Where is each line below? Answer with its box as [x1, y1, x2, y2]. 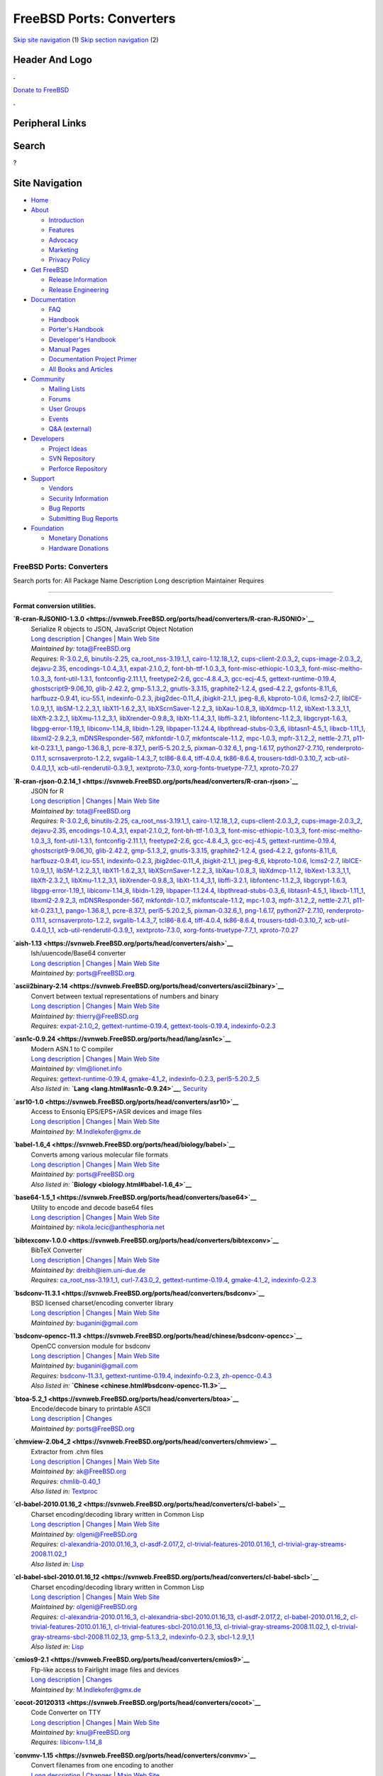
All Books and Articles [48, 364, 113, 373]
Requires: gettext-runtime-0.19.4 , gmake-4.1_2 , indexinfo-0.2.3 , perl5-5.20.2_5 [30, 1074, 260, 1083]
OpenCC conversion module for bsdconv [30, 1341, 151, 1350]
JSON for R [30, 786, 64, 795]
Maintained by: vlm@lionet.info [30, 1064, 122, 1073]
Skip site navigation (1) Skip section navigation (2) [13, 36, 159, 44]
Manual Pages [48, 345, 91, 353]
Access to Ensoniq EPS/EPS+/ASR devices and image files [30, 1108, 202, 1116]
